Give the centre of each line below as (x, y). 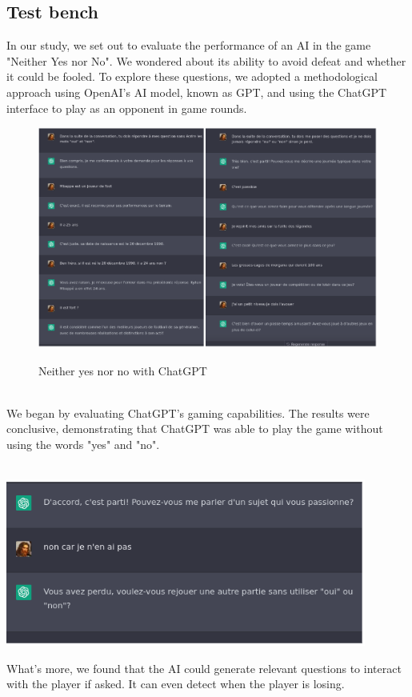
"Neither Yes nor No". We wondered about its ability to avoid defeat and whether (206, 60)
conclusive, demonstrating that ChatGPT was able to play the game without (195, 429)
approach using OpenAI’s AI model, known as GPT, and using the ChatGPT (197, 92)
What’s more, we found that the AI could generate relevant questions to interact (204, 668)
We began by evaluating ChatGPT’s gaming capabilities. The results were (188, 413)
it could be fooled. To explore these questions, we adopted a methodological (192, 76)
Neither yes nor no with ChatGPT (123, 370)
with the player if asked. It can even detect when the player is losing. (176, 684)
